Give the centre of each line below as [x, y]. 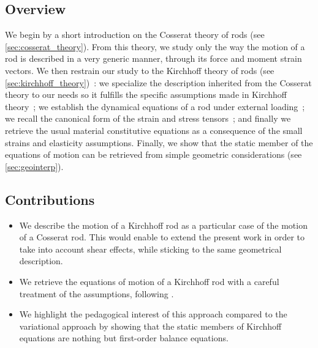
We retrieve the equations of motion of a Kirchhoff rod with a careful [149, 281]
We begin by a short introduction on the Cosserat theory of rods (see [135, 35]
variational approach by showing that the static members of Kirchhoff [150, 326]
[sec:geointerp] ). [34, 166]
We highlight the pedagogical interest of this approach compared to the [153, 314]
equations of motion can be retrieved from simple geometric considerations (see [153, 154]
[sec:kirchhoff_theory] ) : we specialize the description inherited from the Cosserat [158, 82]
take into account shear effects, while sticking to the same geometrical [150, 249]
